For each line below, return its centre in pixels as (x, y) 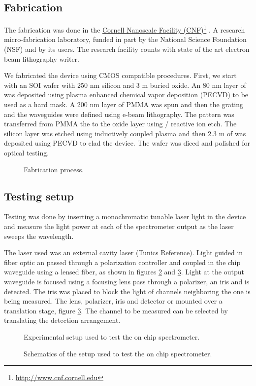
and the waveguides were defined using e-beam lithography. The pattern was (119, 114)
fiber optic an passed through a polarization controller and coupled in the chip (122, 262)
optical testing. (27, 152)
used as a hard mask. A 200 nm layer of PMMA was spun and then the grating (124, 104)
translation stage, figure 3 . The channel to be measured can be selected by (116, 310)
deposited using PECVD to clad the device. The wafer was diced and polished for (127, 143)
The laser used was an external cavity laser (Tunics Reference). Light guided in (124, 252)
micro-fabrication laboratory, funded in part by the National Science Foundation (125, 39)
